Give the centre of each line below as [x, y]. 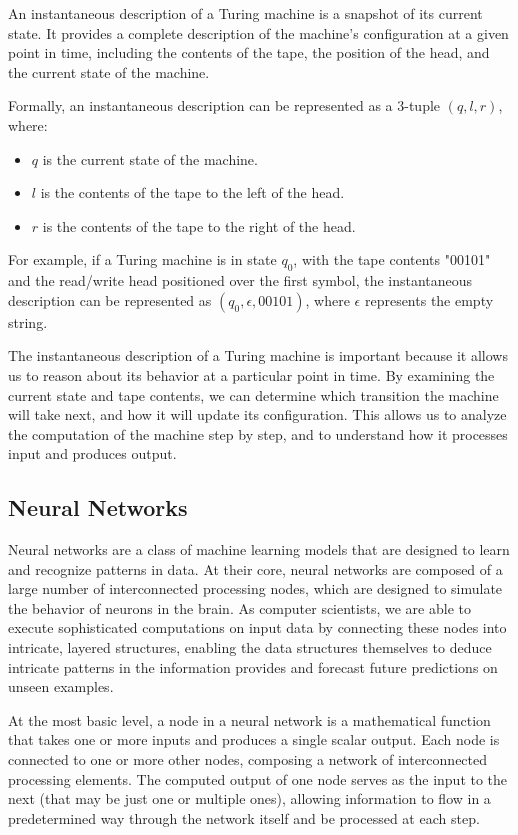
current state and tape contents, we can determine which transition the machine [253, 394]
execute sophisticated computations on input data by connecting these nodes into [257, 627]
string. [28, 321]
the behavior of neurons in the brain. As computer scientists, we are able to [239, 607]
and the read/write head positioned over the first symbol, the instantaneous [240, 280]
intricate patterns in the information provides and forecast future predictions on [253, 666]
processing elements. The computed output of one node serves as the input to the [258, 778]
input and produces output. [92, 453]
